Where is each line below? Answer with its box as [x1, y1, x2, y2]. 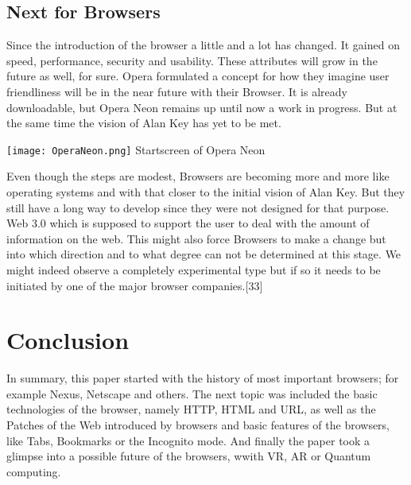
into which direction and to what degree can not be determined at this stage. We [6, 246, 401, 262]
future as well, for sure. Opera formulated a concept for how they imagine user [6, 68, 390, 84]
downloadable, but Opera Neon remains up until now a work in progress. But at [6, 99, 397, 115]
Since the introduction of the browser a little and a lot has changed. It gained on [6, 37, 400, 53]
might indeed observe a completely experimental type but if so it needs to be [6, 261, 381, 277]
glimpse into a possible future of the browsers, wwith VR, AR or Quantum [6, 448, 371, 464]
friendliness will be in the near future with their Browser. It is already [6, 83, 347, 99]
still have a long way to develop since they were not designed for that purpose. [6, 199, 390, 215]
